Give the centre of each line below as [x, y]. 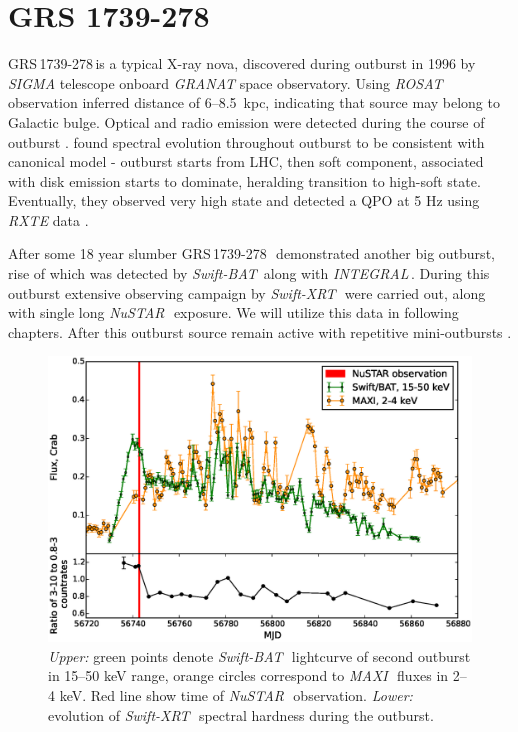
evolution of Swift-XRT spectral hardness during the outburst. [241, 714]
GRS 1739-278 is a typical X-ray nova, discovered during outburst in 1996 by [242, 63]
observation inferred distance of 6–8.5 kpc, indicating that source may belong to [254, 102]
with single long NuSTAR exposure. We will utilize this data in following [233, 312]
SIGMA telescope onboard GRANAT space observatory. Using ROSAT [225, 82]
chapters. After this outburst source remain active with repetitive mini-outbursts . [260, 331]
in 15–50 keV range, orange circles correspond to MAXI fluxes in [248, 675]
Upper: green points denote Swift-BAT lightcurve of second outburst [259, 655]
